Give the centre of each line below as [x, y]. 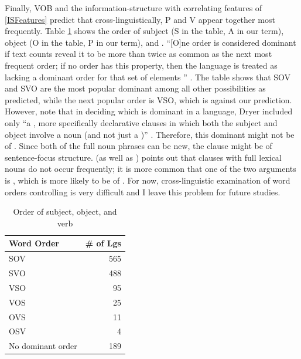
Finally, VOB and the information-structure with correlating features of [134, 8]
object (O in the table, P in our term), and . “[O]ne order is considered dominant [150, 42]
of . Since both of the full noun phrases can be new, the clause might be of [138, 146]
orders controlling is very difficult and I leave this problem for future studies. [143, 192]
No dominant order [43, 346]
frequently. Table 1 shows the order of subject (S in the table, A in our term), [144, 31]
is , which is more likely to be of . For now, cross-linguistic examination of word [148, 180]
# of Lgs [103, 243]
